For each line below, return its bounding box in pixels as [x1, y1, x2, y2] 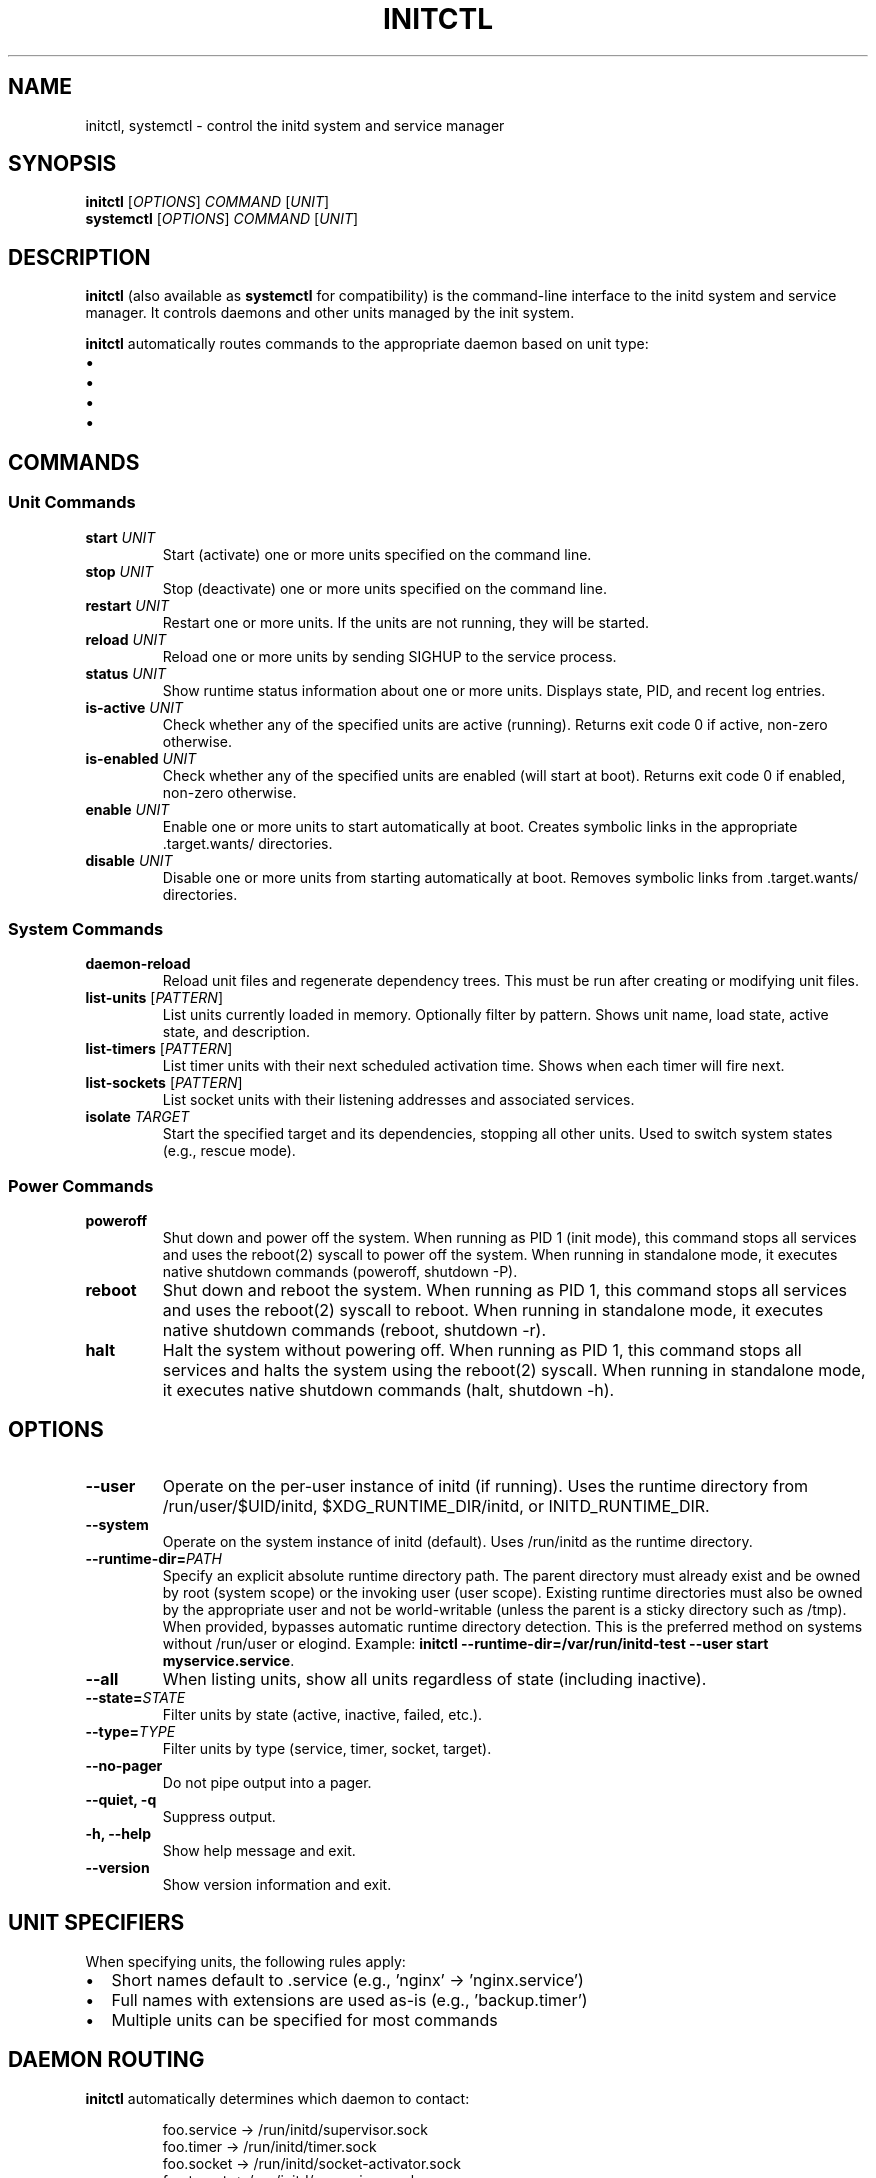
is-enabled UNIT [85, 749, 197, 767]
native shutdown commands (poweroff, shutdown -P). [162, 1263, 518, 1280]
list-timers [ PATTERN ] [85, 1040, 233, 1058]
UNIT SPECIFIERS [8, 1910, 185, 1936]
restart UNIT [85, 596, 170, 614]
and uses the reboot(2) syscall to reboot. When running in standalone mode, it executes [162, 1300, 824, 1320]
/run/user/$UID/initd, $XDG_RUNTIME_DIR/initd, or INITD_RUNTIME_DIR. [162, 1495, 710, 1516]
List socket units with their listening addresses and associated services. [162, 1091, 635, 1109]
